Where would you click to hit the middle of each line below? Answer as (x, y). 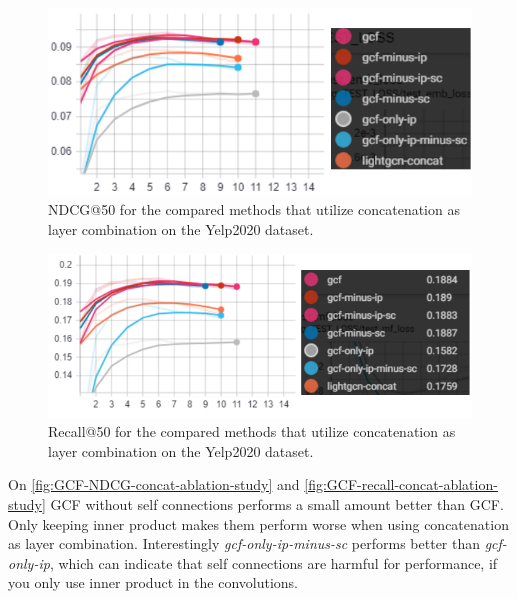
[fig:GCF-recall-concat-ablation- (401, 484)
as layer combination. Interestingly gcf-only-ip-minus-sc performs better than (244, 543)
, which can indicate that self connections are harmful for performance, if (273, 562)
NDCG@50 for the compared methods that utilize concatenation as (254, 209)
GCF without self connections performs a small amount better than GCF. (277, 503)
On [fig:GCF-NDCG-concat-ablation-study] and (154, 484)
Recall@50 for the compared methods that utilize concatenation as (252, 431)
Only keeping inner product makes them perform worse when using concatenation (258, 523)
